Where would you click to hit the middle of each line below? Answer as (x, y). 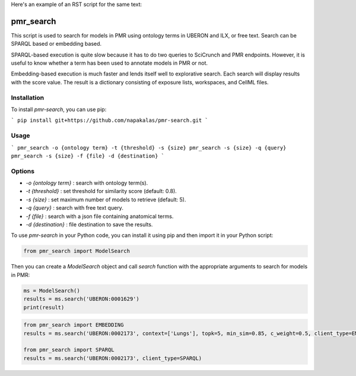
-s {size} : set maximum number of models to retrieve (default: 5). (106, 200)
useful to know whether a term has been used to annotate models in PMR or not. (109, 63)
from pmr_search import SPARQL (69, 350)
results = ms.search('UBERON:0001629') (81, 299)
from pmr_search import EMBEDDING (74, 325)
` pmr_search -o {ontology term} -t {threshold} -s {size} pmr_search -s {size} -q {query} (149, 148)
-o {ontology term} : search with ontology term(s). (87, 183)
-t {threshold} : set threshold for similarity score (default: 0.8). (101, 191)
